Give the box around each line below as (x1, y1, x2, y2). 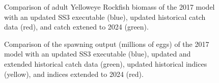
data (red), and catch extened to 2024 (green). (4, 21, 149, 32)
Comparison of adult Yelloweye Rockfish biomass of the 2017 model (4, 2, 215, 12)
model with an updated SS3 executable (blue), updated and (4, 48, 191, 59)
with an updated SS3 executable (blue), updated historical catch (4, 11, 206, 22)
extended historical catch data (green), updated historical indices (4, 58, 207, 69)
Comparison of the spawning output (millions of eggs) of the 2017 (4, 38, 209, 49)
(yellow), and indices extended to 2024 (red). (4, 68, 144, 79)
